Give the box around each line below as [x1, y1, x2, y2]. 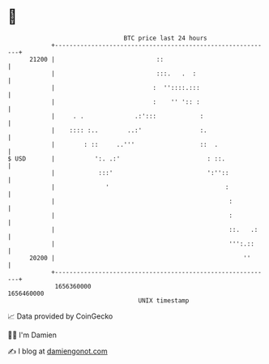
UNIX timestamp [138, 296, 190, 305]
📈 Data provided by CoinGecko [7, 311, 113, 321]
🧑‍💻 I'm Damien [7, 330, 58, 340]
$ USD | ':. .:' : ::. [7, 154, 226, 163]
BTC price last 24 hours [123, 34, 207, 42]
